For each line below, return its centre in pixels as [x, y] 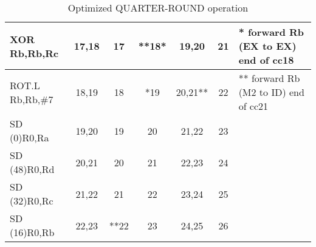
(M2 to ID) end [271, 92]
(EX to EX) [267, 46]
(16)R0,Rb [32, 232]
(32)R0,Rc [32, 201]
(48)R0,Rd [32, 169]
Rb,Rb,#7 [32, 99]
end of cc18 [266, 60]
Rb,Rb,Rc [34, 53]
